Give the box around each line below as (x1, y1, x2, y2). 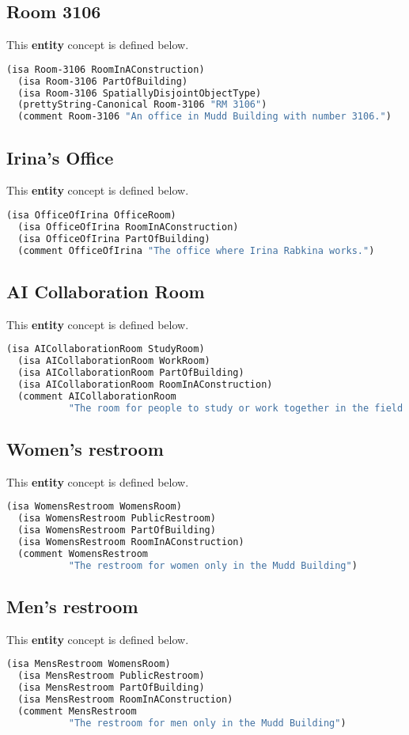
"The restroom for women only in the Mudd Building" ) (68, 559, 358, 571)
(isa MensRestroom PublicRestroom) (17, 670, 205, 682)
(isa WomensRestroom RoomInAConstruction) (17, 536, 244, 547)
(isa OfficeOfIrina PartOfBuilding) (17, 233, 210, 244)
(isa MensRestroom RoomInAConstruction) (17, 693, 233, 705)
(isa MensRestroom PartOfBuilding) (17, 682, 205, 694)
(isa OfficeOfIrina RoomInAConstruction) (17, 221, 239, 233)
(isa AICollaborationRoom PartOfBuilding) (17, 367, 244, 379)
